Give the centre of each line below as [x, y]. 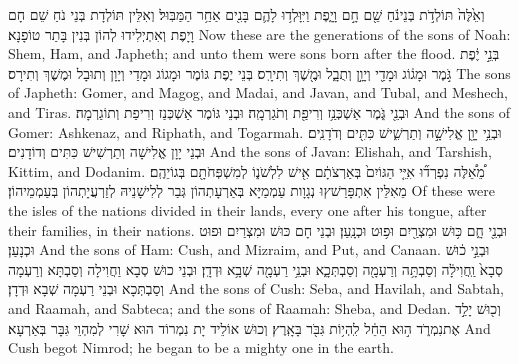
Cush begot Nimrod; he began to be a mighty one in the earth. [201, 347]
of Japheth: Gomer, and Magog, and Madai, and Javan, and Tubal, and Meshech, [258, 92]
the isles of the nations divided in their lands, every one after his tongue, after [247, 209]
